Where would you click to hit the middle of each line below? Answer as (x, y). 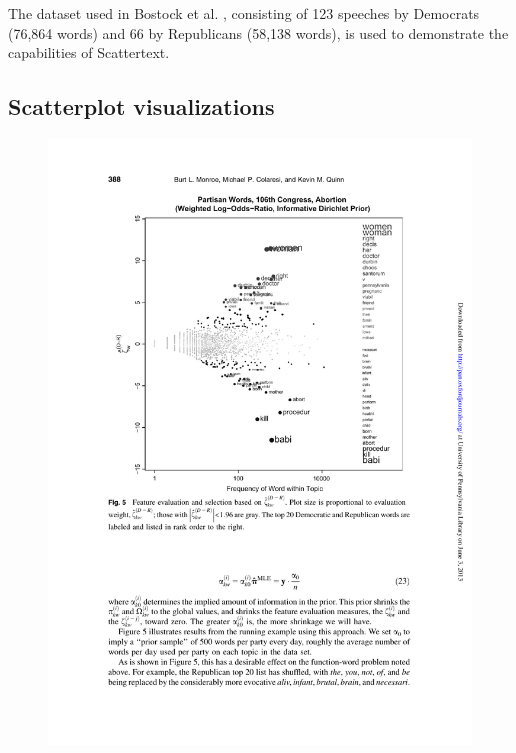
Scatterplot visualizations (141, 106)
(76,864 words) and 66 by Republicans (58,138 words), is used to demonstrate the (258, 32)
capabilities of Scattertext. (89, 52)
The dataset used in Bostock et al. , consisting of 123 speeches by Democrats (244, 13)
